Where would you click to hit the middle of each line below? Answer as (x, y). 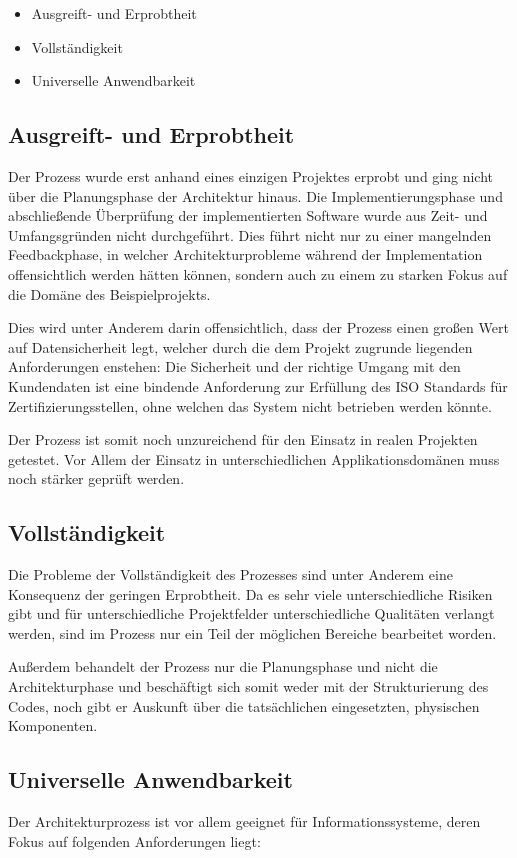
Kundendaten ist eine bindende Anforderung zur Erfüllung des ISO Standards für (258, 385)
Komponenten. (53, 725)
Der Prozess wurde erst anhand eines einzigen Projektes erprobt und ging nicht (251, 175)
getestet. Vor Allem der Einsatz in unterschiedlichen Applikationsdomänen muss (254, 458)
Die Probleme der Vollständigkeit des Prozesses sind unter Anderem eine (230, 574)
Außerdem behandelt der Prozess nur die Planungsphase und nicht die (223, 666)
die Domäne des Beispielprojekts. (109, 293)
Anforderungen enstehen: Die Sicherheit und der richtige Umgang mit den (234, 366)
